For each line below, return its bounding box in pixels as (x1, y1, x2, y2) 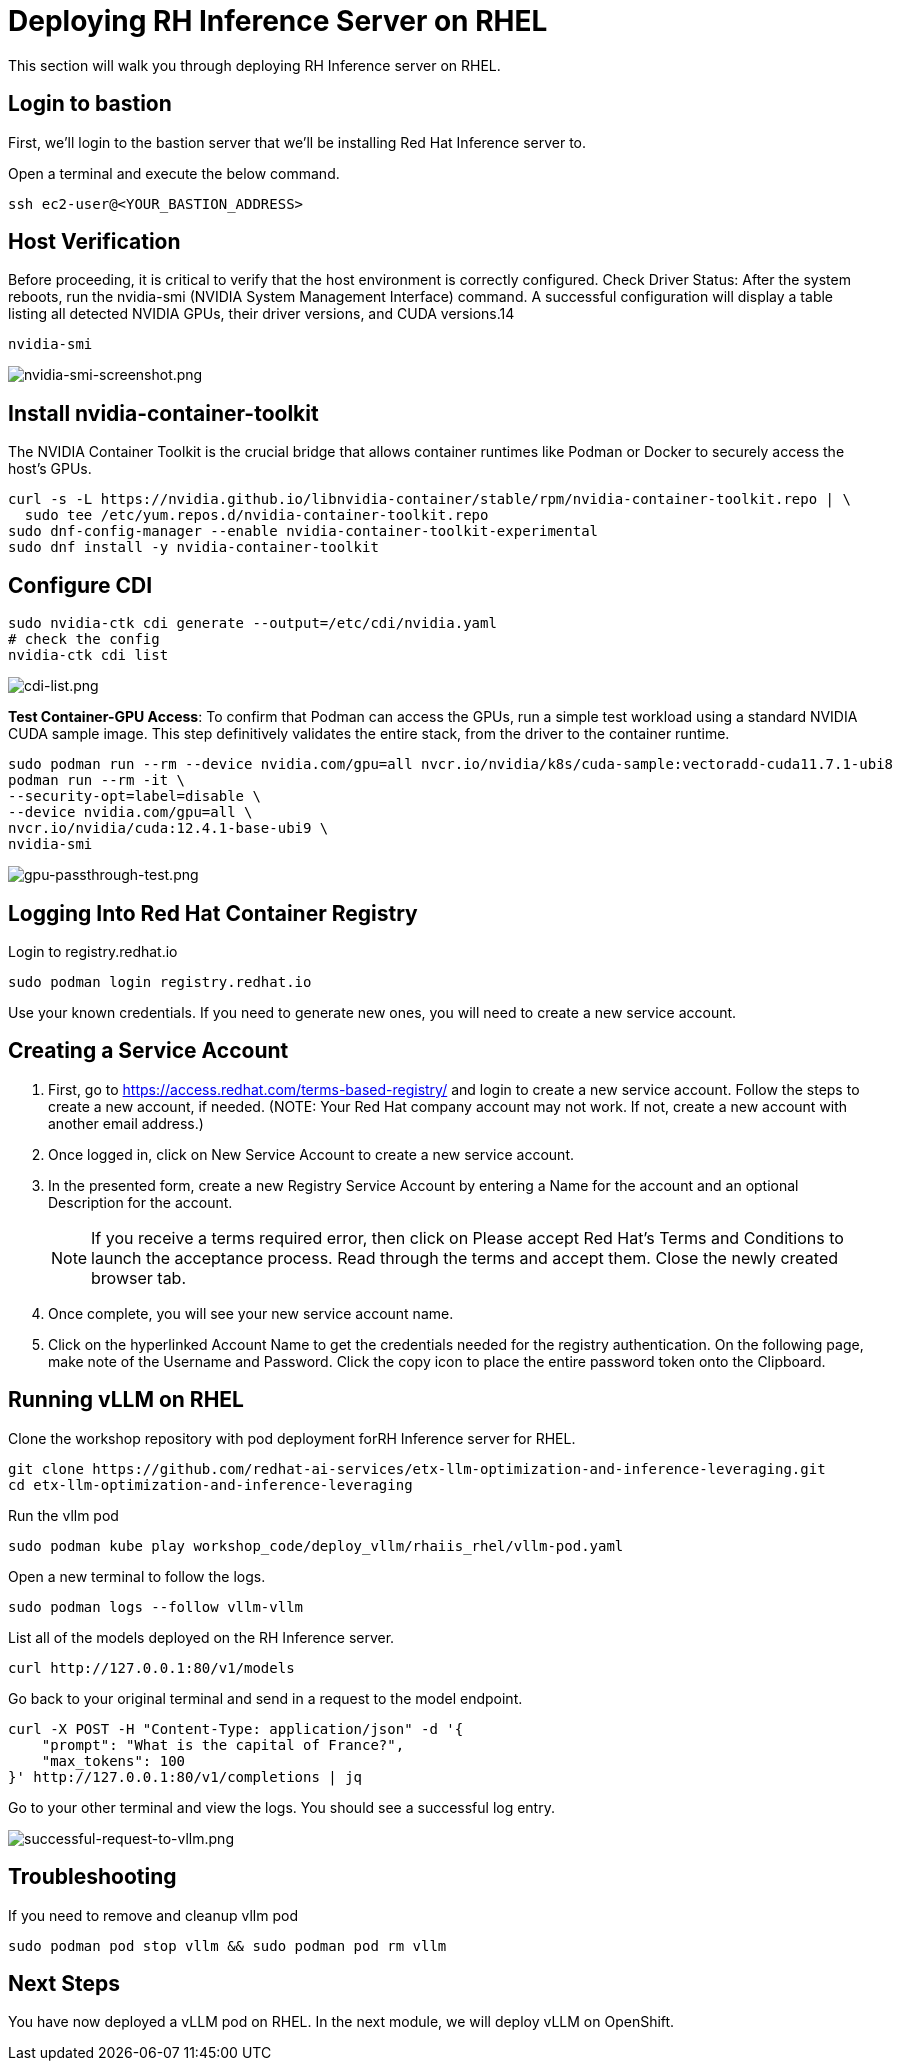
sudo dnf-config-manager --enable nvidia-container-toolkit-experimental (8, 523, 599, 540)
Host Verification (8, 229, 181, 255)
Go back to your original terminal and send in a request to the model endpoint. (8, 1689, 523, 1707)
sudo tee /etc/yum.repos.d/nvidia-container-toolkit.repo (24, 507, 489, 524)
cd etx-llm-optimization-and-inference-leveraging (8, 1476, 413, 1493)
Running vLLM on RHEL (8, 1387, 244, 1413)
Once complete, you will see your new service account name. (48, 1304, 454, 1322)
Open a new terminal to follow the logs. (8, 1567, 266, 1585)
